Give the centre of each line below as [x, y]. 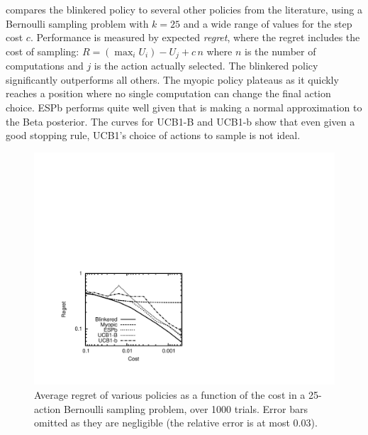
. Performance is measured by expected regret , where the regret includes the [195, 37]
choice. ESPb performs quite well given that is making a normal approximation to [184, 108]
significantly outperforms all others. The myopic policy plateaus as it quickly [172, 79]
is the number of [280, 51]
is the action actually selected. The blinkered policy [206, 66]
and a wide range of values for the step [268, 23]
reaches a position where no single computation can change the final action [168, 93]
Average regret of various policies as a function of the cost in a [170, 394]
